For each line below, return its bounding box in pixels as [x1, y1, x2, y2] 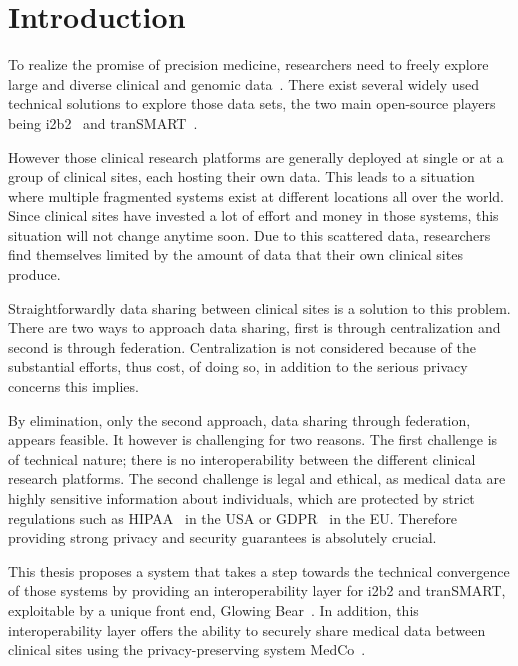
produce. [8, 264, 61, 285]
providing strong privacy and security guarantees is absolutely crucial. [8, 527, 437, 548]
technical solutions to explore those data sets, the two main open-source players [8, 93, 496, 114]
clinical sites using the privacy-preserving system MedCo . [8, 639, 366, 660]
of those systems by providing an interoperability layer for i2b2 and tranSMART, [8, 580, 506, 601]
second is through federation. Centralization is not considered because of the [8, 336, 476, 357]
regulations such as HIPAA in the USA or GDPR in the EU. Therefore [8, 507, 458, 528]
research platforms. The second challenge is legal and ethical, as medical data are [8, 468, 506, 489]
